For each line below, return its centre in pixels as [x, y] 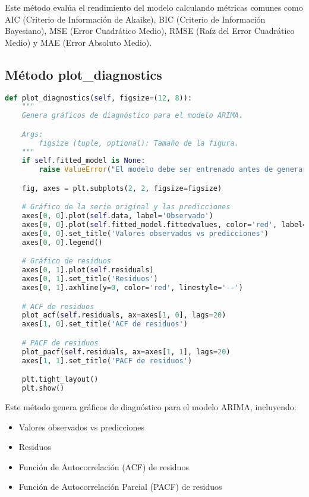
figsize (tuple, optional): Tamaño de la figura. [139, 143]
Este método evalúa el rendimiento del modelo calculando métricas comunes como [154, 7]
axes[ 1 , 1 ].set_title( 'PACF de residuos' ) [107, 361]
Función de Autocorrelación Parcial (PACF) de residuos [120, 487]
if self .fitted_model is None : [83, 161]
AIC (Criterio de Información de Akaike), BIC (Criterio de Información [135, 19]
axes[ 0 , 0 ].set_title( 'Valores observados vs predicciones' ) [145, 234]
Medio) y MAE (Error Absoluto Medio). [78, 42]
